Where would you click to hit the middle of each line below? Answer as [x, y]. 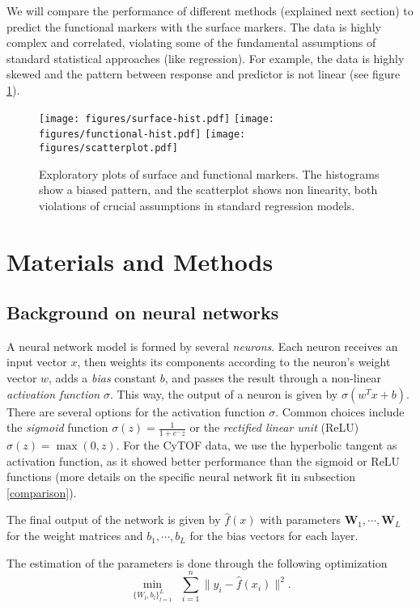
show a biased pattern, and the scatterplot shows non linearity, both [208, 190]
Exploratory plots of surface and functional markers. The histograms [209, 173]
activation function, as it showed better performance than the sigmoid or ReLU [204, 460]
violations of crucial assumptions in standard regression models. [197, 205]
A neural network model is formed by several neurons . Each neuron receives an [202, 346]
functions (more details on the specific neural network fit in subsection [181, 477]
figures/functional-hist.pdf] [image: [142, 135]
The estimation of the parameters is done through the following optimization [197, 562]
